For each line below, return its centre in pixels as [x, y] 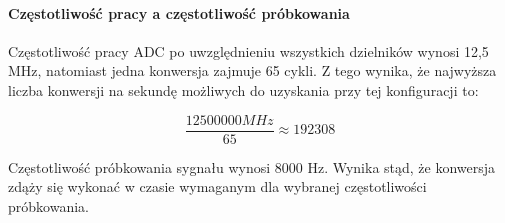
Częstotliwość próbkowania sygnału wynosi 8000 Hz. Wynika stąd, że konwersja [252, 166]
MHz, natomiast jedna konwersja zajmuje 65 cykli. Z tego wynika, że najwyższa [252, 70]
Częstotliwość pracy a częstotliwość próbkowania [179, 12]
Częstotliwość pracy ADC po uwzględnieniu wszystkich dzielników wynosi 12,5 [248, 50]
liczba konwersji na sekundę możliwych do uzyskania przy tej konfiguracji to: [243, 89]
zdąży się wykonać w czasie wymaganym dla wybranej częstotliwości [217, 186]
